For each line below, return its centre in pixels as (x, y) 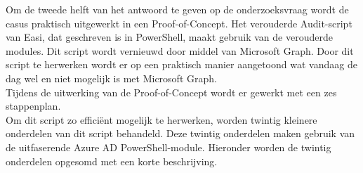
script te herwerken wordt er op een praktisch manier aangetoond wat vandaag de (181, 64)
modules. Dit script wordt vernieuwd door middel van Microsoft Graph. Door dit (180, 50)
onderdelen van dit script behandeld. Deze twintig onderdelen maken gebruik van (180, 133)
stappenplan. (33, 106)
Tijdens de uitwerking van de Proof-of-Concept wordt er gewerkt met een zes (171, 92)
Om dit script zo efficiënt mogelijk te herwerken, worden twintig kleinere (161, 119)
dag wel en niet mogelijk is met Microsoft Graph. (111, 78)
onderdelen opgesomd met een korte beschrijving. (112, 161)
